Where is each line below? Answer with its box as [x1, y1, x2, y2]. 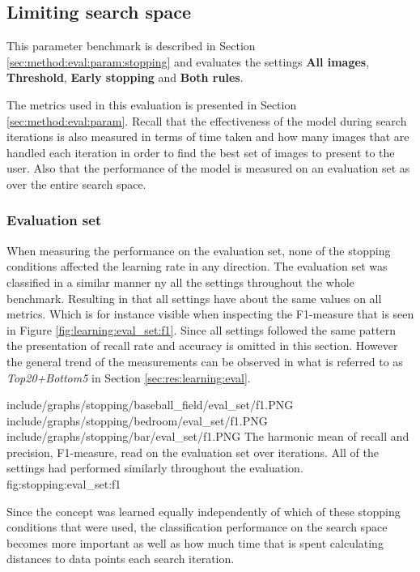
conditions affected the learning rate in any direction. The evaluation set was [6, 258, 388, 275]
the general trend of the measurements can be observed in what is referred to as [6, 352, 403, 369]
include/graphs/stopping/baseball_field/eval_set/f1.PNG [6, 396, 294, 413]
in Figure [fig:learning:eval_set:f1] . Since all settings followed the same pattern [6, 321, 396, 338]
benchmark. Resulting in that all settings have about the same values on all [6, 289, 382, 306]
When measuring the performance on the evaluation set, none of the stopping [6, 241, 391, 258]
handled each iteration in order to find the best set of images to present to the [6, 143, 395, 160]
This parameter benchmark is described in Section [6, 37, 256, 54]
